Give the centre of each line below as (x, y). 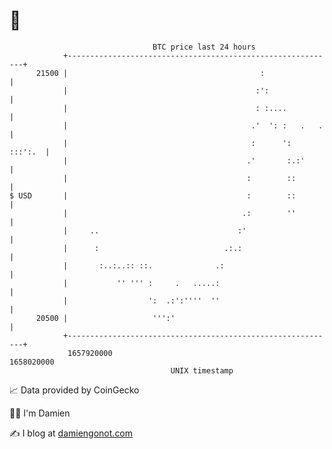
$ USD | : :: (153, 195)
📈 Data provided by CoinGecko (74, 390)
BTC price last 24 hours (204, 47)
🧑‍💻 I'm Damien (40, 413)
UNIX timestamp (202, 370)
